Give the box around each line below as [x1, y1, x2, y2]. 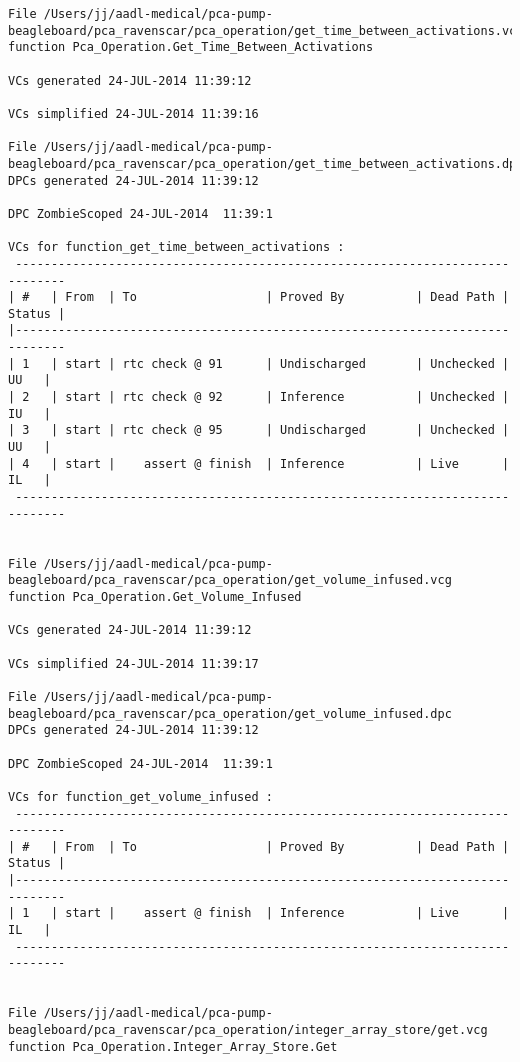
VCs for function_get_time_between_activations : [8, 240, 345, 255]
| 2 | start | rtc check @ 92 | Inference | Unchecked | [8, 390, 510, 405]
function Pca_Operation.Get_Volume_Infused [8, 589, 302, 604]
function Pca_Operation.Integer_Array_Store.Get [8, 1039, 338, 1054]
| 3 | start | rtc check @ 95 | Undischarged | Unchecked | [8, 423, 510, 438]
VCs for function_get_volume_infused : [8, 789, 273, 804]
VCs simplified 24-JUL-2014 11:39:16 [8, 106, 259, 121]
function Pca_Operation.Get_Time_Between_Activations [8, 40, 374, 55]
